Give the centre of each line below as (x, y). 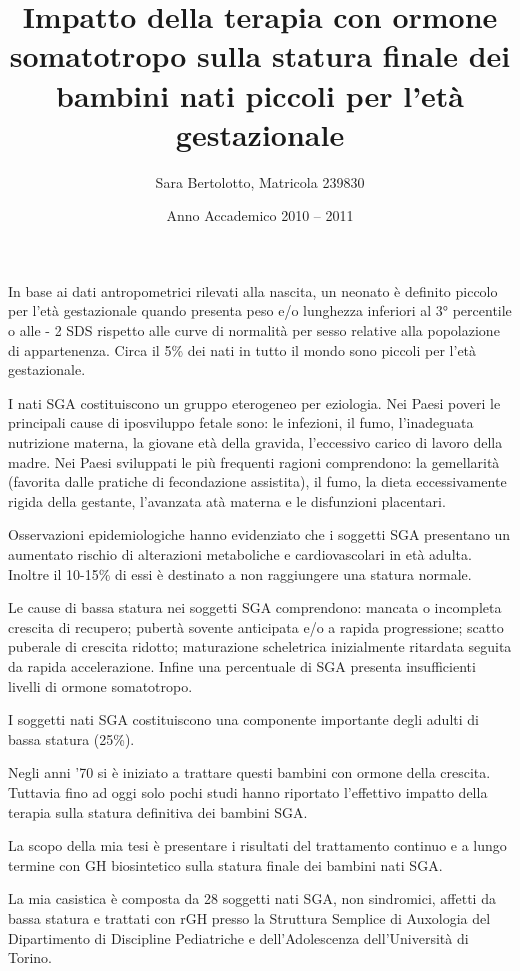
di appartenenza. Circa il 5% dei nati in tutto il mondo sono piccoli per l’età (242, 349)
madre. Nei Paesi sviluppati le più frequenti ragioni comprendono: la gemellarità (254, 461)
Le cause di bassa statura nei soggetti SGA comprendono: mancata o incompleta (255, 607)
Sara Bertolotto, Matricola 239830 (260, 181)
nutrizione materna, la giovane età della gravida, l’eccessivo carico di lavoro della (255, 442)
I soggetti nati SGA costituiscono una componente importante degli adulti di (243, 719)
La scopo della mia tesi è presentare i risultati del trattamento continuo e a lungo (257, 845)
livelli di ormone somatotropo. (100, 685)
